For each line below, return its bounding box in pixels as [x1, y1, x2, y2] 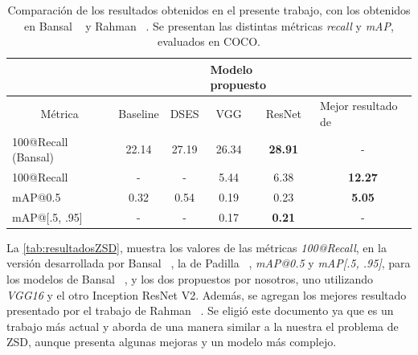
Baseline [118, 105, 159, 122]
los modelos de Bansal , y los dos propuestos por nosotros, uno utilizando [6, 271, 374, 288]
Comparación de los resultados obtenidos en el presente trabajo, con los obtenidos [7, 2, 411, 18]
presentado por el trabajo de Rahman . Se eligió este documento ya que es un [6, 302, 394, 319]
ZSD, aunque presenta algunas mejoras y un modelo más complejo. [6, 333, 337, 350]
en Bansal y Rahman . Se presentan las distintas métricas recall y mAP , [24, 17, 394, 34]
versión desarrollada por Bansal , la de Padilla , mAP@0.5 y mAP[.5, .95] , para [6, 255, 411, 271]
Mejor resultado [319, 97, 398, 114]
